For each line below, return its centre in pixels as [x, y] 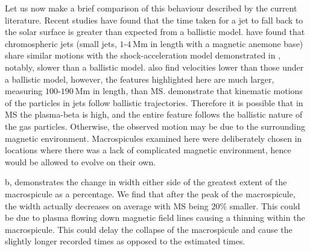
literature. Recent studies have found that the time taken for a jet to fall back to [154, 20]
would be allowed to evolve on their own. [81, 161]
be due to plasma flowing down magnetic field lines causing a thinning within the [155, 218]
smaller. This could [265, 205]
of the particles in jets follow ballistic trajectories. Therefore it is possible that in [154, 102]
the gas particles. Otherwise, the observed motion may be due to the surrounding [155, 126]
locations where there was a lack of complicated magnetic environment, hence [148, 150]
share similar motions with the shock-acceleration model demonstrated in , [143, 55]
